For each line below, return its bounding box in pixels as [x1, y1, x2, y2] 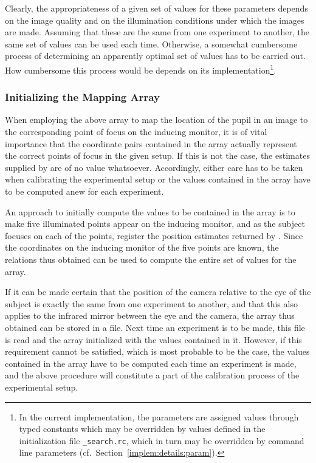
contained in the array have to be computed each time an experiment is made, [5, 357, 297, 369]
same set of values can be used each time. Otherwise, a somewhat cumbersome [5, 37, 298, 50]
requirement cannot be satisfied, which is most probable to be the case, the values [5, 345, 310, 358]
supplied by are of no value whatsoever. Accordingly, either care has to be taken [5, 161, 303, 173]
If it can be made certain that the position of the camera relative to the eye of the [5, 285, 311, 298]
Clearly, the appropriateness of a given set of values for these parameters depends [5, 2, 308, 14]
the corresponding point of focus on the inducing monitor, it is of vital [5, 125, 267, 138]
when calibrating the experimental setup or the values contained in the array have [5, 173, 311, 186]
